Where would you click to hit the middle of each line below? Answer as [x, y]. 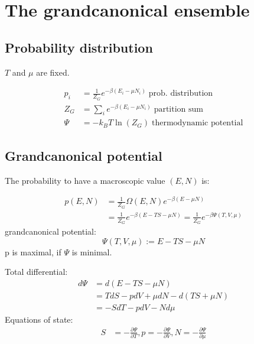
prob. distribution [181, 94]
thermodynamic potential [197, 123]
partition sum [178, 109]
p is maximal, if [33, 251]
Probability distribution [79, 47]
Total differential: [36, 272]
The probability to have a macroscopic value [85, 180]
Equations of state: [39, 319]
